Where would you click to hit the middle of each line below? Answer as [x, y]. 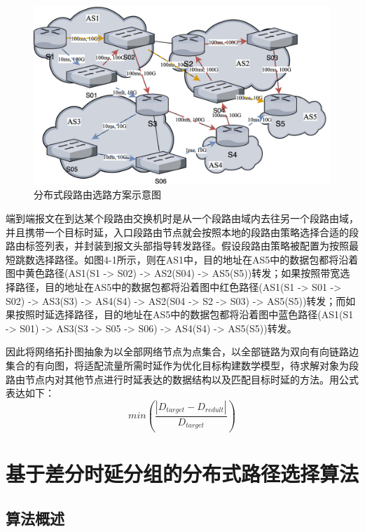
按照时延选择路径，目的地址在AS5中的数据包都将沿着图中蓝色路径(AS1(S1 [184, 314]
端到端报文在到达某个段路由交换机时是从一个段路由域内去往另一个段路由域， [182, 218]
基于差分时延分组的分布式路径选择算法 [182, 473]
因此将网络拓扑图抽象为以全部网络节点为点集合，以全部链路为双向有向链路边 [182, 352]
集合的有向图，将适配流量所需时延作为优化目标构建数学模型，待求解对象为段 [182, 366]
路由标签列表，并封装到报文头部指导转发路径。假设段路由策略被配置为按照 [177, 246]
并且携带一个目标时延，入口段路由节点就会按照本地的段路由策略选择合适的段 [182, 232]
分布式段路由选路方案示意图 [97, 195]
